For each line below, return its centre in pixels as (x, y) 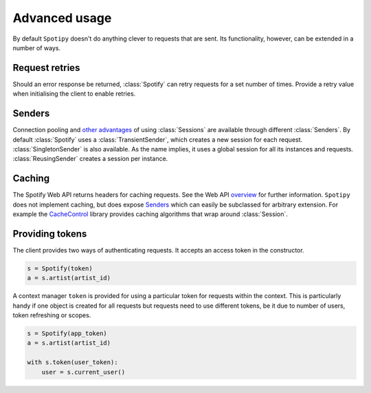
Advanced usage (62, 18)
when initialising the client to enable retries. (74, 94)
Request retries (46, 68)
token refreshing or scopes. (52, 315)
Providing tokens (50, 234)
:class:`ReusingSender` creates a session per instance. (90, 159)
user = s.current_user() (83, 372)
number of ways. (37, 47)
